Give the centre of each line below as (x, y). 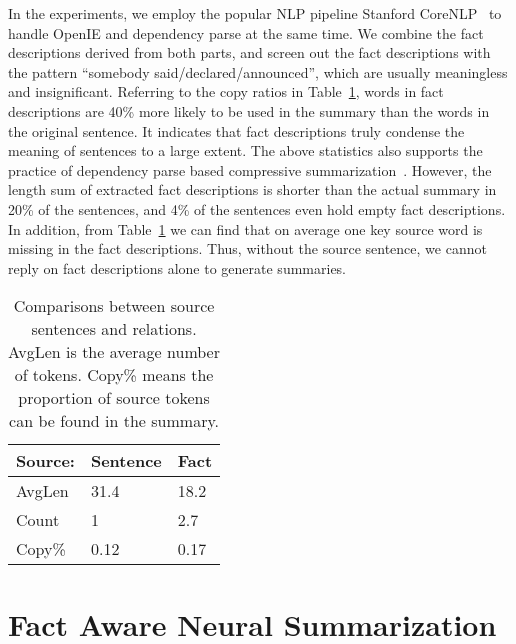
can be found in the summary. (114, 421)
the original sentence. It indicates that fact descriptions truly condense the (236, 130)
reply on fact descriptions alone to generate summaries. (177, 267)
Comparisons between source (114, 306)
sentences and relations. (114, 329)
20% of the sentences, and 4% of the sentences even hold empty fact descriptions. (257, 208)
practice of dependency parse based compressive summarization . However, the (250, 169)
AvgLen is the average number (114, 352)
